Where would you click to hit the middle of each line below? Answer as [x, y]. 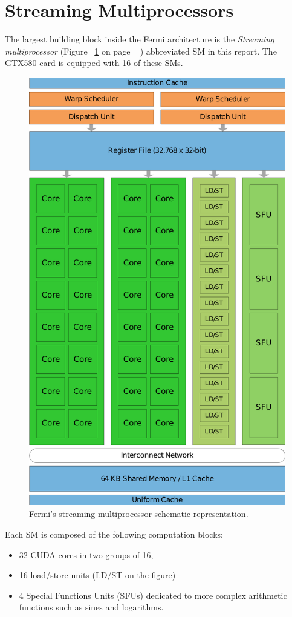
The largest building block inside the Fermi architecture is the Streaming [140, 39]
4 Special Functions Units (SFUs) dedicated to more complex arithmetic [153, 595]
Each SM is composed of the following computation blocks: [114, 534]
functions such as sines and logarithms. [91, 607]
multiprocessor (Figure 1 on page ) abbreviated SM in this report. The [141, 51]
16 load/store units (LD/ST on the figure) [97, 575]
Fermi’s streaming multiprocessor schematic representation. [139, 514]
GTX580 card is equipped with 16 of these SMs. [94, 63]
